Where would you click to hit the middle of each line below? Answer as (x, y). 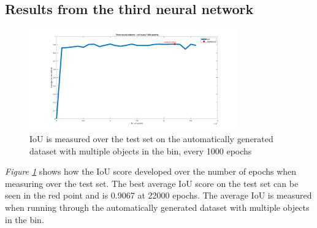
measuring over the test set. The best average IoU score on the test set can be (152, 183)
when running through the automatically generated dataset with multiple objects (157, 207)
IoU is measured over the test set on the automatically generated (151, 139)
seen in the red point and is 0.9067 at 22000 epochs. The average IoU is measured (158, 195)
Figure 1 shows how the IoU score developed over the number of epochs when (151, 171)
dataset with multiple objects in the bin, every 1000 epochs (141, 150)
